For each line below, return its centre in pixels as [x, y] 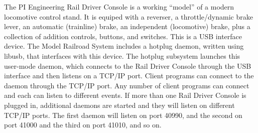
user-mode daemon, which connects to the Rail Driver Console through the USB [128, 65]
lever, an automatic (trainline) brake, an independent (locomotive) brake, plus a [127, 26]
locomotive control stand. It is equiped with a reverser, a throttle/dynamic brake [128, 16]
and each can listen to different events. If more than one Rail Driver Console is [125, 95]
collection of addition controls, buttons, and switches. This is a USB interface [123, 36]
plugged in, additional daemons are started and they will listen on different [119, 105]
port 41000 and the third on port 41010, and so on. [83, 125]
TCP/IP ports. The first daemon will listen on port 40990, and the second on [123, 115]
